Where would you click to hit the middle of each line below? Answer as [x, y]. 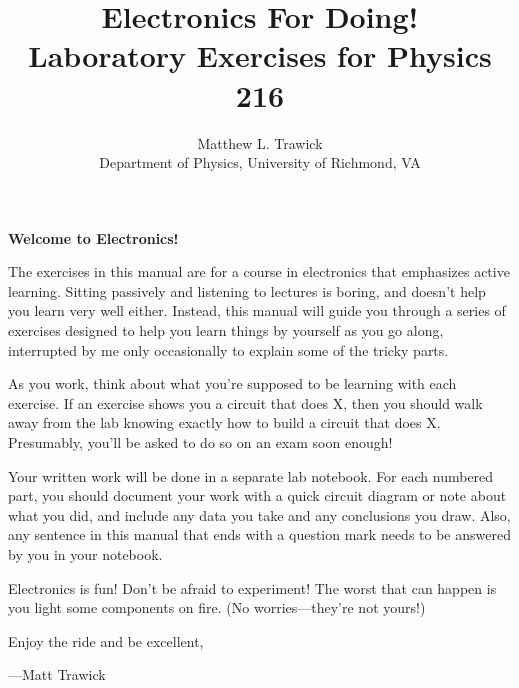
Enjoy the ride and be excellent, [106, 640]
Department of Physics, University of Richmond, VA [260, 162]
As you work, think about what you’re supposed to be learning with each [232, 383]
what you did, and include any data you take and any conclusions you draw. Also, [259, 514]
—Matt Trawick [57, 674]
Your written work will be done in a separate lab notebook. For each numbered [251, 475]
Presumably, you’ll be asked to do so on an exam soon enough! [200, 442]
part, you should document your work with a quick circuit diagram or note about [257, 495]
